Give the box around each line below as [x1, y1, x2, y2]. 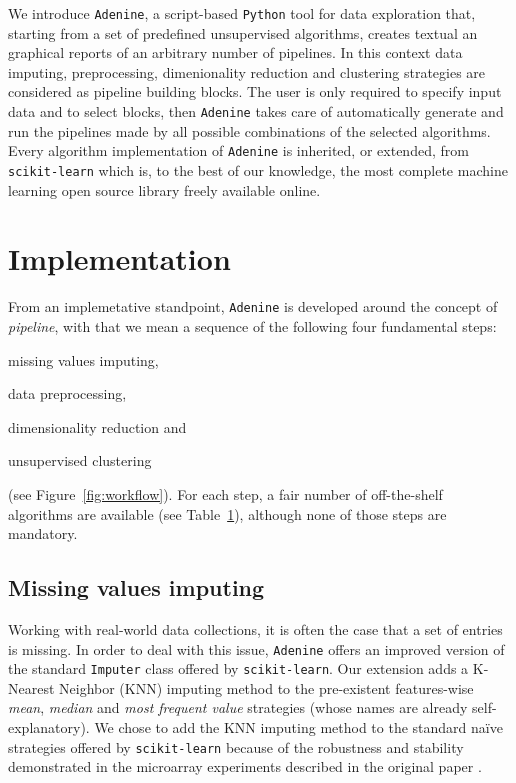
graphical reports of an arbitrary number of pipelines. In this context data [8, 42, 463, 63]
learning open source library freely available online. [8, 179, 321, 200]
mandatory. [8, 523, 78, 544]
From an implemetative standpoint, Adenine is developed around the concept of [8, 296, 498, 317]
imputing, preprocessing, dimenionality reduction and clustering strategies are [8, 61, 486, 82]
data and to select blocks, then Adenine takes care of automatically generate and [8, 101, 504, 122]
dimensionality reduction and [8, 416, 187, 437]
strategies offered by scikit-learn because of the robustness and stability [8, 736, 464, 757]
